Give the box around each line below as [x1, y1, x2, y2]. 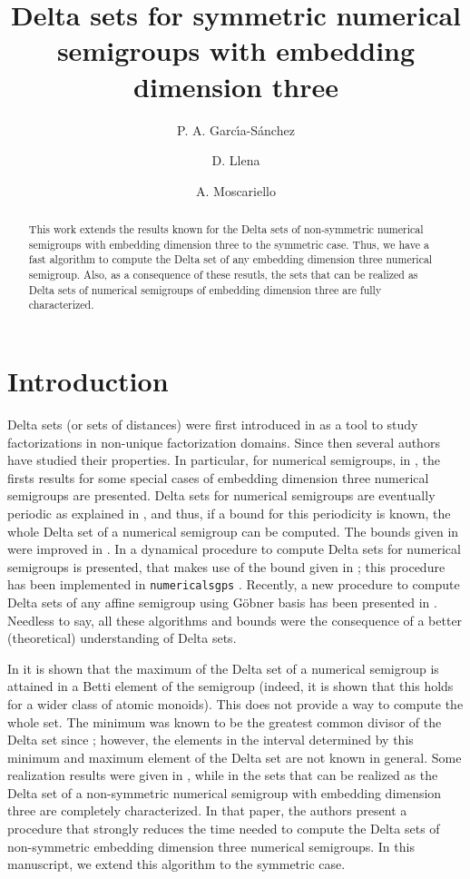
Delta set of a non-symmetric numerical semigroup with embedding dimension [7, 783, 442, 802]
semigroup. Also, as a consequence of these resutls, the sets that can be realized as [28, 267, 418, 282]
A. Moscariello [195, 181, 276, 200]
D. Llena [211, 151, 260, 170]
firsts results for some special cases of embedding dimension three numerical [7, 468, 429, 487]
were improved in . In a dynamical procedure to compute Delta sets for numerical [7, 539, 461, 558]
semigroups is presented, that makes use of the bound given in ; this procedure [7, 557, 446, 576]
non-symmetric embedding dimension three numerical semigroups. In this [7, 836, 415, 855]
